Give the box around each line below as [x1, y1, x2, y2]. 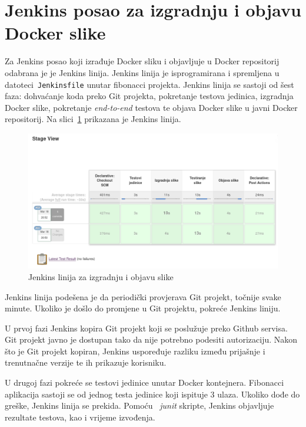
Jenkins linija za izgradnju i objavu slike [28, 270, 174, 283]
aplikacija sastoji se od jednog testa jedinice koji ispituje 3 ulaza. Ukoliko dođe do [5, 387, 300, 400]
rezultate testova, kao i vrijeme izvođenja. [5, 410, 155, 423]
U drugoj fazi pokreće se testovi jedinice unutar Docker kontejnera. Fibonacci [5, 376, 284, 389]
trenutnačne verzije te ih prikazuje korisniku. [5, 356, 167, 369]
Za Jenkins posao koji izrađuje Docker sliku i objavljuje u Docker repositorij [5, 55, 280, 67]
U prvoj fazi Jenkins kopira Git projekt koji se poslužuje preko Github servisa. [5, 321, 288, 334]
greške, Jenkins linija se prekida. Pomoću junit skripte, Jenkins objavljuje [5, 399, 274, 412]
